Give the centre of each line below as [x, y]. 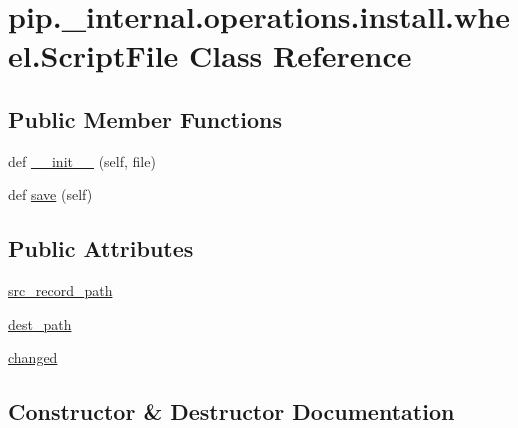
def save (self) [50, 194]
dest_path [40, 323]
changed [33, 357]
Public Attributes [101, 248]
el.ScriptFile [93, 55]
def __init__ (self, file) [82, 160]
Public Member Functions [145, 118]
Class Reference [300, 55]
